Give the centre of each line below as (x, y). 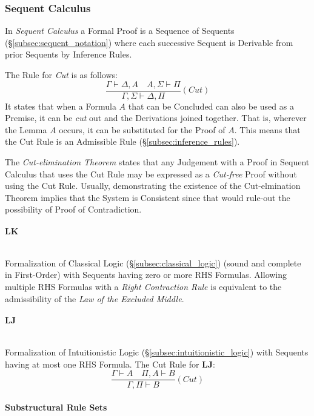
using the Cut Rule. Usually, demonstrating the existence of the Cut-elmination (153, 186)
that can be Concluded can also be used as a (211, 106)
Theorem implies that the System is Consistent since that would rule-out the (148, 197)
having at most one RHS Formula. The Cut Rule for (102, 364)
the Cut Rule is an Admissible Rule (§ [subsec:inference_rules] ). (122, 141)
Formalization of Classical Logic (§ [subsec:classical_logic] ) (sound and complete (153, 262)
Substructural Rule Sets (56, 407)
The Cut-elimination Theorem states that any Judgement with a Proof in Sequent (157, 162)
